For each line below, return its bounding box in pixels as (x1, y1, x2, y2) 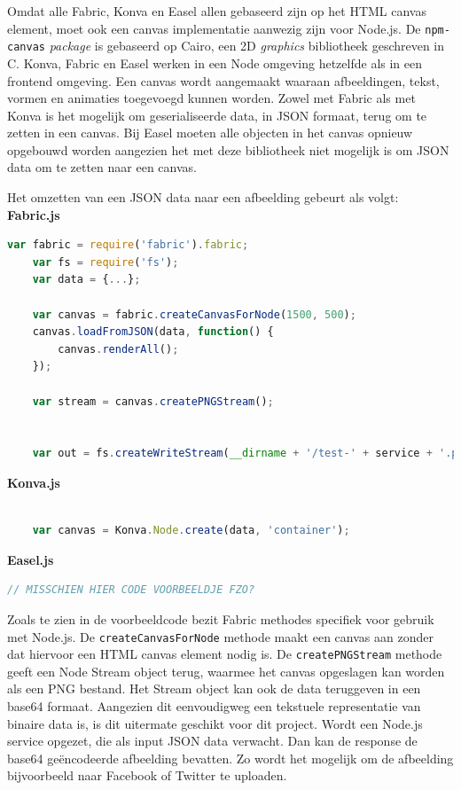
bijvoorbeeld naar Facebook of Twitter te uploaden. (7, 766, 287, 785)
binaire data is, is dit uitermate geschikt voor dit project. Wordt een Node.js (7, 714, 423, 732)
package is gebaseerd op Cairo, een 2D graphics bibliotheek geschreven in (49, 36, 445, 55)
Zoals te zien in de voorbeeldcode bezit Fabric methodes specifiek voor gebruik (7, 609, 434, 628)
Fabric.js (7, 205, 60, 223)
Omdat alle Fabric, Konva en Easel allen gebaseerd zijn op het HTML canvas (7, 2, 426, 20)
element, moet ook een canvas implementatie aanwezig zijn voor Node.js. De (7, 19, 421, 37)
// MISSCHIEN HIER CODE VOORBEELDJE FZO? (7, 583, 255, 597)
